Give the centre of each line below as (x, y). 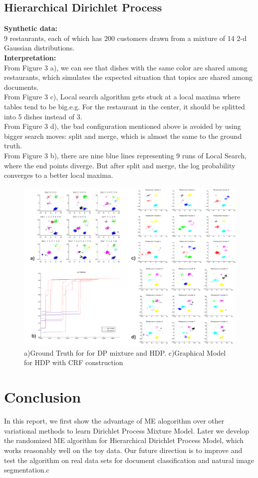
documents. (21, 87)
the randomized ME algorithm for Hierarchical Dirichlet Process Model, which (124, 440)
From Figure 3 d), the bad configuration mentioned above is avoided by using (123, 126)
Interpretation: (30, 57)
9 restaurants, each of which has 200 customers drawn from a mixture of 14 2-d (125, 38)
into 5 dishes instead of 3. (43, 116)
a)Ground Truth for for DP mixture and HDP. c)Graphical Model (125, 352)
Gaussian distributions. (39, 48)
